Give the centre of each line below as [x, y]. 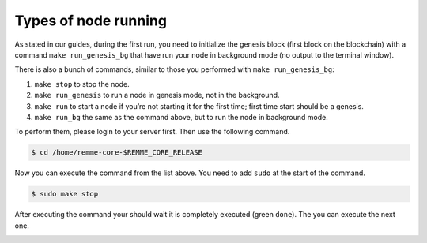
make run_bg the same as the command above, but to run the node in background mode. [181, 117]
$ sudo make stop [65, 194]
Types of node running [91, 21]
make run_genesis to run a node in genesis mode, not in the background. [157, 95]
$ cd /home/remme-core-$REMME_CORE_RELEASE [117, 153]
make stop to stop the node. [82, 84]
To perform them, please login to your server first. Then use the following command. [152, 132]
